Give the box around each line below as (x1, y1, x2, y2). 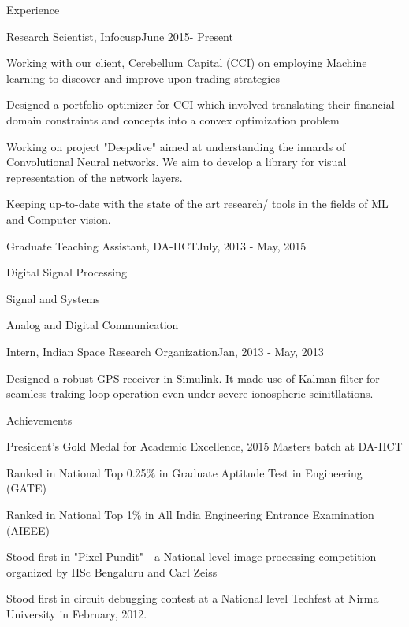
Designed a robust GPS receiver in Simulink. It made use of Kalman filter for (6, 369, 380, 386)
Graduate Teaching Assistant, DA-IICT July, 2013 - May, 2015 (6, 237, 307, 254)
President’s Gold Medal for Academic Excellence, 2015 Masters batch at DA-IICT (6, 438, 403, 454)
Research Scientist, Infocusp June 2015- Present (6, 28, 233, 44)
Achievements (6, 411, 73, 428)
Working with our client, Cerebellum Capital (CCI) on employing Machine (6, 54, 367, 71)
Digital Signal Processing (6, 264, 128, 280)
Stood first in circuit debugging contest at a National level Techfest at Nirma (6, 590, 379, 607)
